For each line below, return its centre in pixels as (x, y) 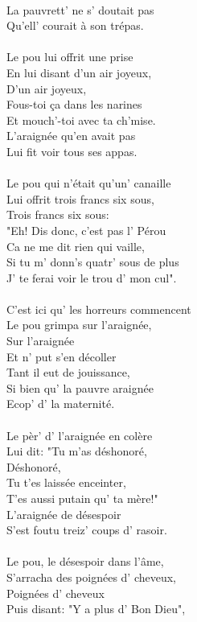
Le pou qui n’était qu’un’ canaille (89, 183)
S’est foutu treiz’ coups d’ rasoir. (87, 530)
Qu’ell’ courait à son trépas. (75, 25)
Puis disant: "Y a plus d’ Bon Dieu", (96, 609)
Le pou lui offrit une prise (70, 57)
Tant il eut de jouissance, (68, 372)
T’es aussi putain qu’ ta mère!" (82, 498)
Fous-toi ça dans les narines (74, 104)
